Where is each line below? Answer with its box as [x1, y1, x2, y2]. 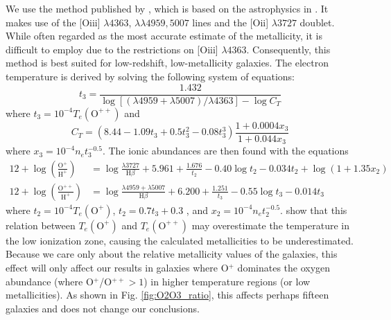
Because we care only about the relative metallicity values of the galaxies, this [6, 247, 338, 261]
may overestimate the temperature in [191, 217, 349, 232]
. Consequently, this [246, 42, 331, 56]
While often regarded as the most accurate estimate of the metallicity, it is [6, 28, 322, 43]
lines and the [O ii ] [192, 15, 269, 29]
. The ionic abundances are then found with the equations [102, 143, 349, 158]
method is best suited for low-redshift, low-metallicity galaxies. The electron [6, 55, 329, 70]
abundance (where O [6, 274, 94, 288]
